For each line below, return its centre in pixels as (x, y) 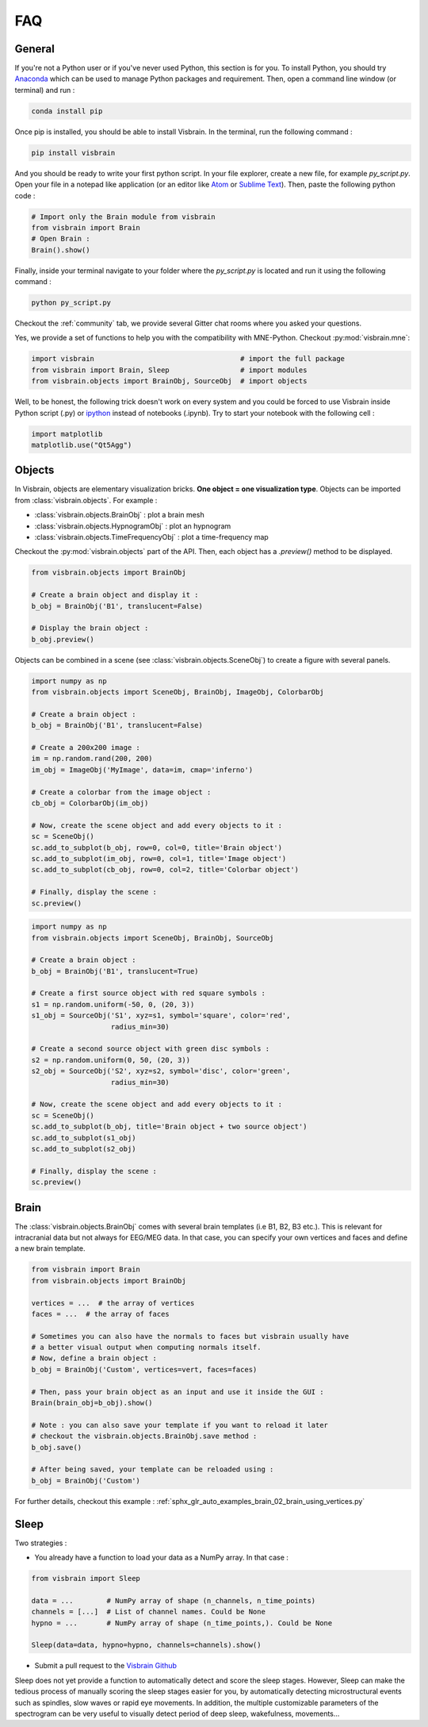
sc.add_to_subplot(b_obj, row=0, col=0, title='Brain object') (157, 848)
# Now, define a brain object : (94, 1358)
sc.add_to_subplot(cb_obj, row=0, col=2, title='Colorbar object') (165, 870)
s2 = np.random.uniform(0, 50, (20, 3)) (111, 1060)
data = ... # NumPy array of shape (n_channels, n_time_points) (174, 1600)
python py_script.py (71, 303)
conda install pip (67, 111)
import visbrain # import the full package (188, 359)
